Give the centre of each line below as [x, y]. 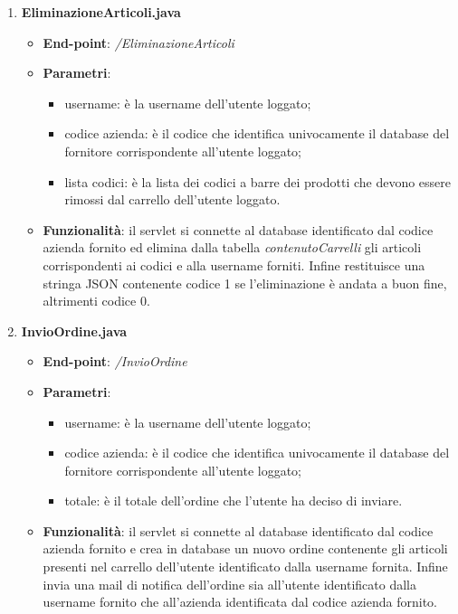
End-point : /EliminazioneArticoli [138, 42]
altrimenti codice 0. [96, 301]
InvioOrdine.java [74, 331]
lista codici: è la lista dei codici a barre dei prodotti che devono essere [258, 181]
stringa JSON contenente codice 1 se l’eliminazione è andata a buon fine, [245, 283]
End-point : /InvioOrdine [115, 361]
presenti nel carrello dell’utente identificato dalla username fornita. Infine [245, 567]
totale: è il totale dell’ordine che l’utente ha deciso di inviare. [234, 501]
